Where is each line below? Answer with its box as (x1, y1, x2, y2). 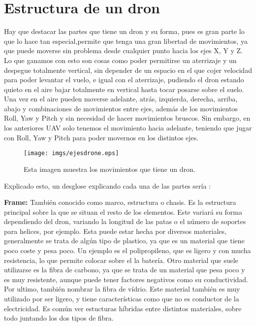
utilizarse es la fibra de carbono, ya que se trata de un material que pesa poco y (4, 264, 245, 275)
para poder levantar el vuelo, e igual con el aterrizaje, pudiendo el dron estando (4, 74, 244, 85)
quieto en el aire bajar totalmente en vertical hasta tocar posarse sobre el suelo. (4, 84, 244, 94)
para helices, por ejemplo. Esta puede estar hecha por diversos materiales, (4, 226, 226, 236)
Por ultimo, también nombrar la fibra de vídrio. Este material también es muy (4, 284, 240, 294)
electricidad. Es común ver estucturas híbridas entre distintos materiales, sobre (4, 303, 242, 313)
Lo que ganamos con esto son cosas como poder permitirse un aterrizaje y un (4, 55, 237, 65)
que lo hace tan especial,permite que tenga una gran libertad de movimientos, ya (4, 35, 248, 46)
